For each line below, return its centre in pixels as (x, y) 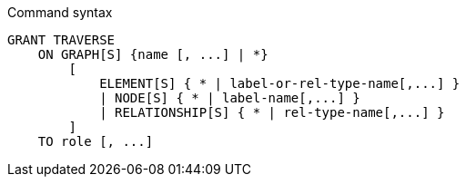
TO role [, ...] (96, 141)
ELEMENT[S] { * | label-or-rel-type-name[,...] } (280, 83)
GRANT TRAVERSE (61, 40)
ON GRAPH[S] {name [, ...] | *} (153, 54)
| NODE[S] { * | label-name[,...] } (230, 98)
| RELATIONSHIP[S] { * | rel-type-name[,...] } (272, 112)
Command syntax (60, 12)
